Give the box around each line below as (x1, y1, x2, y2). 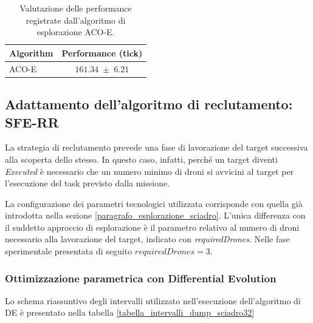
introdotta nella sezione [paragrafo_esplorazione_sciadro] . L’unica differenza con (5, 209, 306, 222)
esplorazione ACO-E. (36, 25, 115, 38)
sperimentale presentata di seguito (5, 245, 132, 257)
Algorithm (9, 46, 53, 59)
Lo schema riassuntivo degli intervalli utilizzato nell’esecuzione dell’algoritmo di (5, 294, 301, 307)
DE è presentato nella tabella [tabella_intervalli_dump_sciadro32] (5, 306, 255, 319)
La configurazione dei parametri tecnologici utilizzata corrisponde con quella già (5, 197, 303, 209)
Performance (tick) (61, 46, 143, 59)
